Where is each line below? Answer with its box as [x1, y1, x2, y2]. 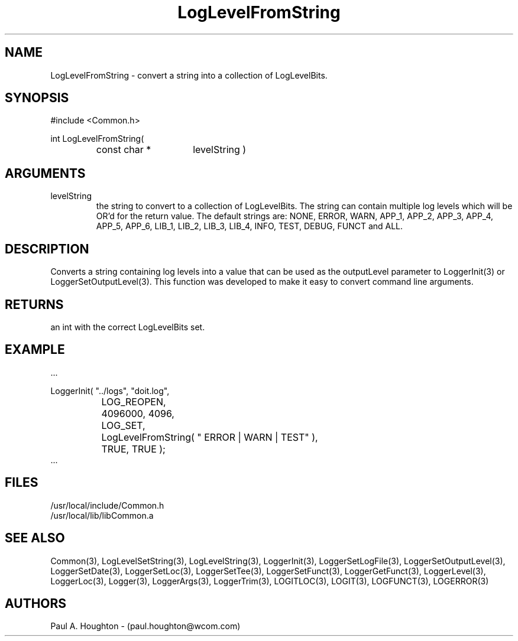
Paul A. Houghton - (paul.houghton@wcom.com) [50, 621, 241, 632]
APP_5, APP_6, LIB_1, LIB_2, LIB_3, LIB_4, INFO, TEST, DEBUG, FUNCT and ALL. [96, 221, 403, 232]
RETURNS [5, 297, 64, 312]
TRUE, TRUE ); [101, 442, 166, 455]
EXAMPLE [5, 342, 65, 357]
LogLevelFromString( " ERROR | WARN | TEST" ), [101, 431, 318, 443]
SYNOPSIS [5, 90, 69, 106]
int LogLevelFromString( [50, 134, 144, 144]
